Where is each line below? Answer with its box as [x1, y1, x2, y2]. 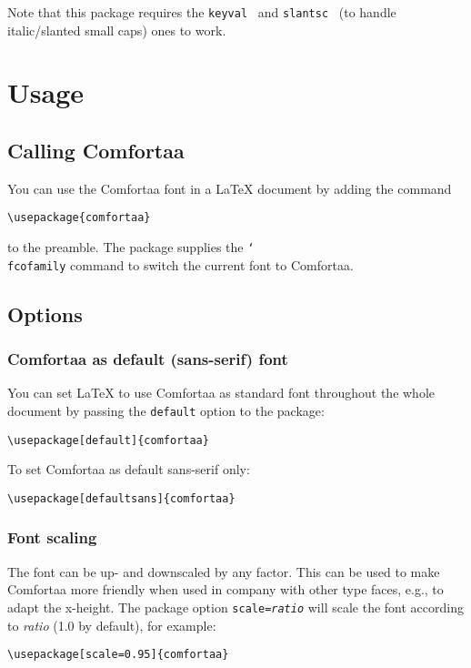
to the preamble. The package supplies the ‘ [7, 238, 255, 257]
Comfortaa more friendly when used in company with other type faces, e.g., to [7, 580, 444, 599]
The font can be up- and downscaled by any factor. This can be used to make [7, 562, 440, 581]
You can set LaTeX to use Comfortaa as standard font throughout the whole [7, 383, 436, 402]
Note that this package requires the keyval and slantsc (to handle [7, 3, 396, 21]
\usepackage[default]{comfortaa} [7, 433, 209, 447]
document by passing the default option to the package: [7, 400, 325, 420]
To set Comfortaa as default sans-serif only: [7, 460, 250, 479]
